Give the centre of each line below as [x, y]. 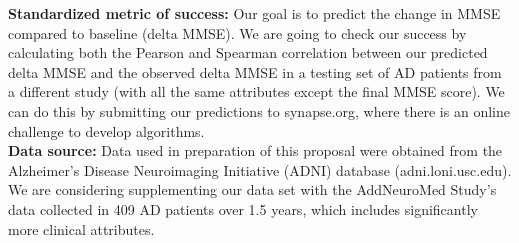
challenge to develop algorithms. [106, 130]
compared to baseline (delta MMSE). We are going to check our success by [237, 32]
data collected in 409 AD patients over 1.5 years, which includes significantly [243, 208]
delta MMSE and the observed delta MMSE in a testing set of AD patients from [255, 71]
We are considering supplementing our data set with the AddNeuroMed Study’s [252, 189]
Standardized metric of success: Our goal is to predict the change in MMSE [254, 13]
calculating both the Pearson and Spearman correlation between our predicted [248, 52]
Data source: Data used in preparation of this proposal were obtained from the [255, 150]
